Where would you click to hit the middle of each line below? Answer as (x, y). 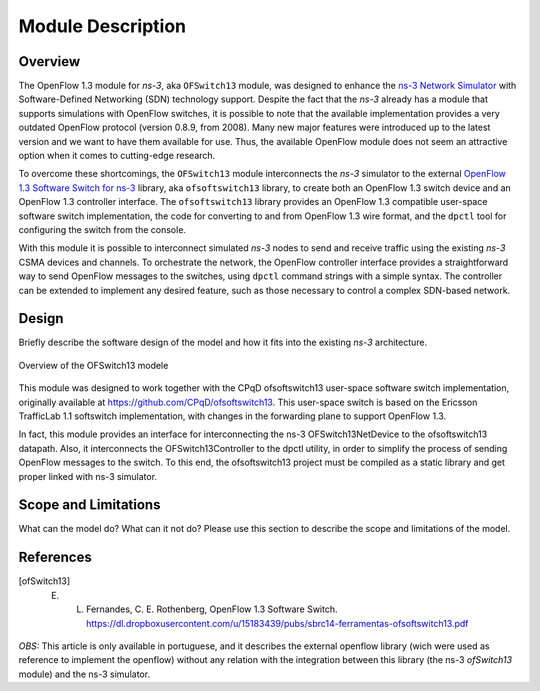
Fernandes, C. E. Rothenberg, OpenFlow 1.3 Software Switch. (212, 609)
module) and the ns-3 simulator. (84, 674)
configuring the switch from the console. (102, 229)
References (55, 557)
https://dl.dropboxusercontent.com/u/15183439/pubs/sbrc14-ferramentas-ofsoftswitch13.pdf (277, 623)
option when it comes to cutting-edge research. (117, 156)
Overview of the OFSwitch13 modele (93, 365)
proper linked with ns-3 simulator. (88, 476)
